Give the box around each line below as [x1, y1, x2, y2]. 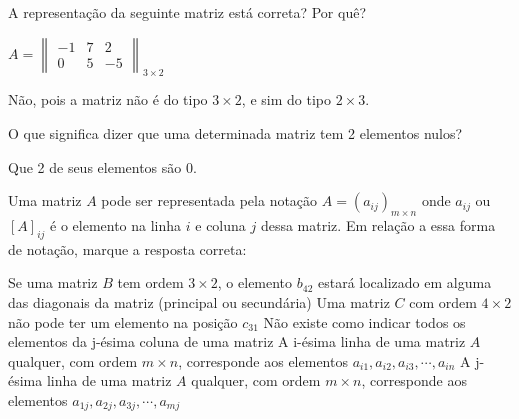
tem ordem [117, 272, 184, 293]
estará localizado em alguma [317, 272, 492, 293]
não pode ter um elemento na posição [8, 311, 238, 332]
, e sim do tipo [241, 89, 331, 110]
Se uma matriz [8, 272, 98, 293]
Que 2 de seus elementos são [8, 156, 182, 177]
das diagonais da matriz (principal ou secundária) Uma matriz [8, 291, 390, 312]
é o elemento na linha [50, 214, 182, 235]
